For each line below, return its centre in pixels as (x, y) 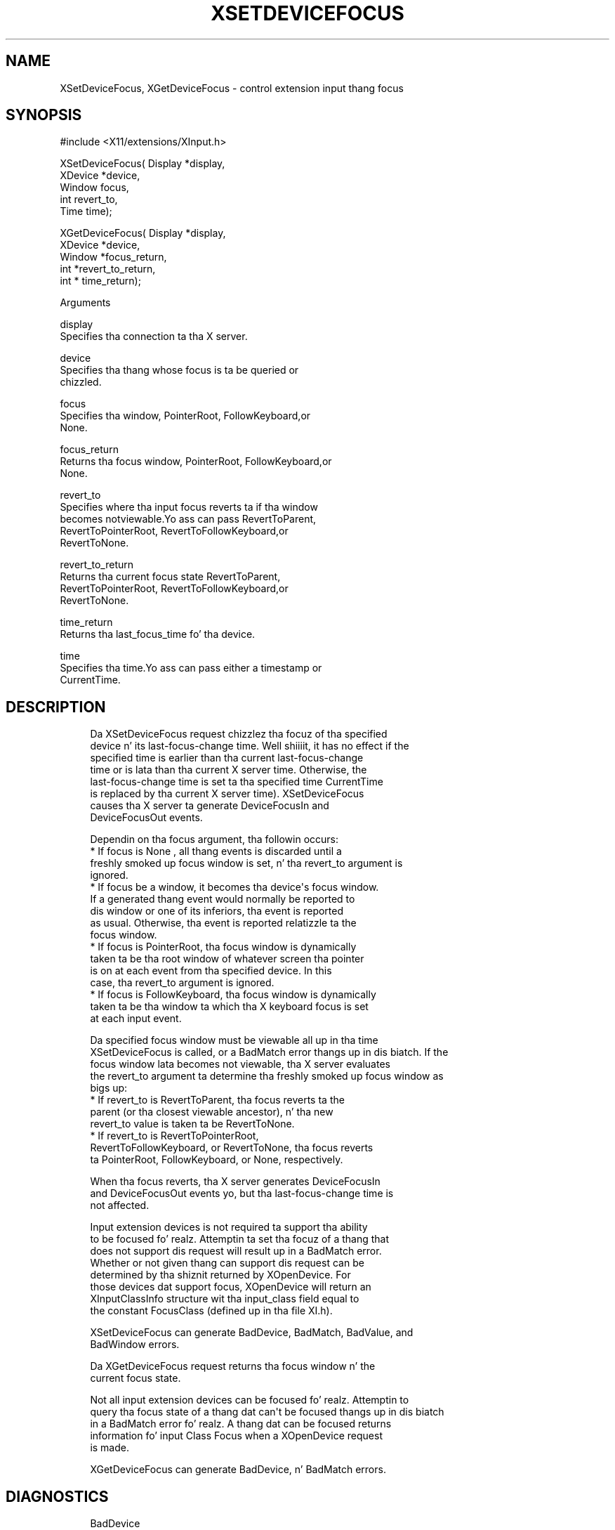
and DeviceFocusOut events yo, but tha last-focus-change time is (242, 1194)
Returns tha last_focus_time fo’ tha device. (158, 634)
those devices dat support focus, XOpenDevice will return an (231, 1287)
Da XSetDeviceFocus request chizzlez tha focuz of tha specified (239, 734)
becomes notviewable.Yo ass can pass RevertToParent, (188, 519)
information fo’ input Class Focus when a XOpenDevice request (236, 1436)
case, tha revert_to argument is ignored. (182, 983)
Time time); (86, 211)
